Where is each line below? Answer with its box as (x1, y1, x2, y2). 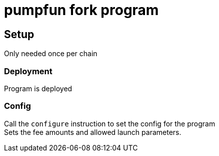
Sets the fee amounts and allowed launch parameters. (4, 127, 181, 136)
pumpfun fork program (4, 2, 159, 19)
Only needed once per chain (4, 49, 97, 58)
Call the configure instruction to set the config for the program (4, 119, 215, 128)
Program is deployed (4, 84, 72, 93)
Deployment (4, 66, 52, 76)
